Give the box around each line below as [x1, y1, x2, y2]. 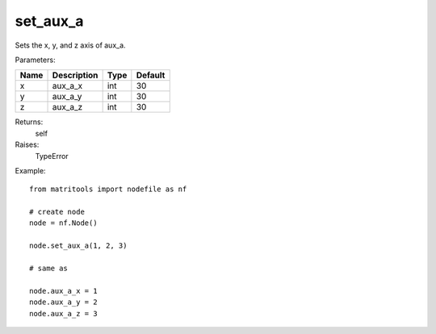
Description [52, 69, 99, 81]
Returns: [15, 117, 44, 127]
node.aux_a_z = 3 [29, 309, 98, 318]
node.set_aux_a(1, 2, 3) [29, 241, 128, 250]
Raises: [15, 140, 40, 149]
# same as [29, 264, 68, 273]
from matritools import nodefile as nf [29, 185, 187, 194]
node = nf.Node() [29, 219, 98, 228]
